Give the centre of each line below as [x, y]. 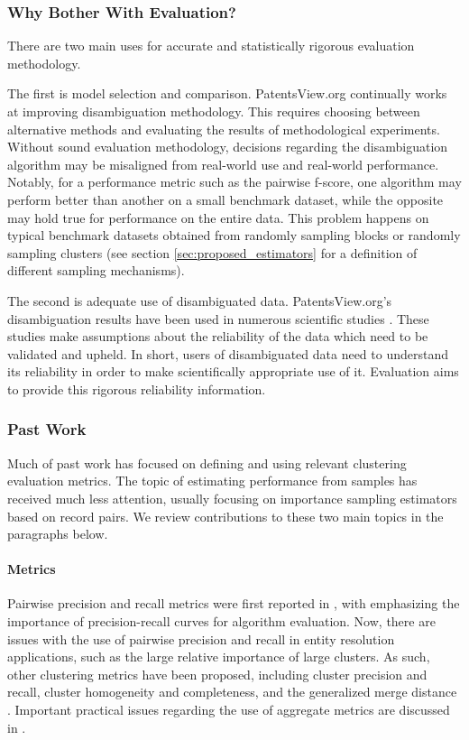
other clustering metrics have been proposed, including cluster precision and [217, 674]
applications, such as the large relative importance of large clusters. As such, [219, 657]
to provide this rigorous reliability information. [137, 388]
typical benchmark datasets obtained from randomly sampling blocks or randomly [234, 235]
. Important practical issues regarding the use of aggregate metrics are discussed [229, 710]
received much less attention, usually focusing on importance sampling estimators [232, 498]
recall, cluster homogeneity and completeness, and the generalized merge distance [232, 692]
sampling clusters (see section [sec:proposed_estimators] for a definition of [212, 252]
